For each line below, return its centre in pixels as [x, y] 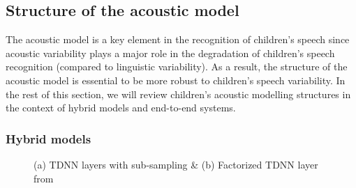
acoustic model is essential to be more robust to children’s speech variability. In [176, 80]
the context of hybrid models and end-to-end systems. [121, 108]
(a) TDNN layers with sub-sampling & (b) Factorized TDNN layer [176, 164]
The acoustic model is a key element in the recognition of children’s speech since [178, 39]
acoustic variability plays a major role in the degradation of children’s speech [170, 53]
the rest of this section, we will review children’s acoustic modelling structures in [178, 94]
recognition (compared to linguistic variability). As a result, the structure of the [177, 66]
